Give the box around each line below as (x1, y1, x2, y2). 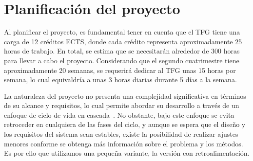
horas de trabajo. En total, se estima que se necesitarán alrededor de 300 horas (4, 46, 240, 56)
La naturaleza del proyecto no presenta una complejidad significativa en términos (4, 90, 246, 101)
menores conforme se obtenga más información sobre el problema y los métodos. (4, 138, 243, 148)
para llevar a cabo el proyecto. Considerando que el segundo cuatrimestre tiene (4, 55, 239, 65)
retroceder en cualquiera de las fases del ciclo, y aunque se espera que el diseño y (4, 119, 246, 129)
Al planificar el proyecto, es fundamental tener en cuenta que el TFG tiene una (4, 27, 240, 37)
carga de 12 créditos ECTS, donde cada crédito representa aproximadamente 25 (4, 36, 242, 46)
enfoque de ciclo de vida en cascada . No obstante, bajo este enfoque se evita (4, 109, 234, 120)
